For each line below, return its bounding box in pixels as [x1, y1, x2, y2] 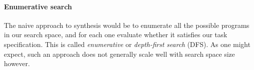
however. [4, 58, 30, 69]
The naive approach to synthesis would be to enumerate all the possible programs [4, 20, 250, 30]
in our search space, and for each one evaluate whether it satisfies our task [4, 29, 228, 40]
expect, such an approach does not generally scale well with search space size [4, 48, 235, 59]
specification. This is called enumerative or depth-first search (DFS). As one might [4, 39, 251, 49]
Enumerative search [4, 1, 72, 11]
